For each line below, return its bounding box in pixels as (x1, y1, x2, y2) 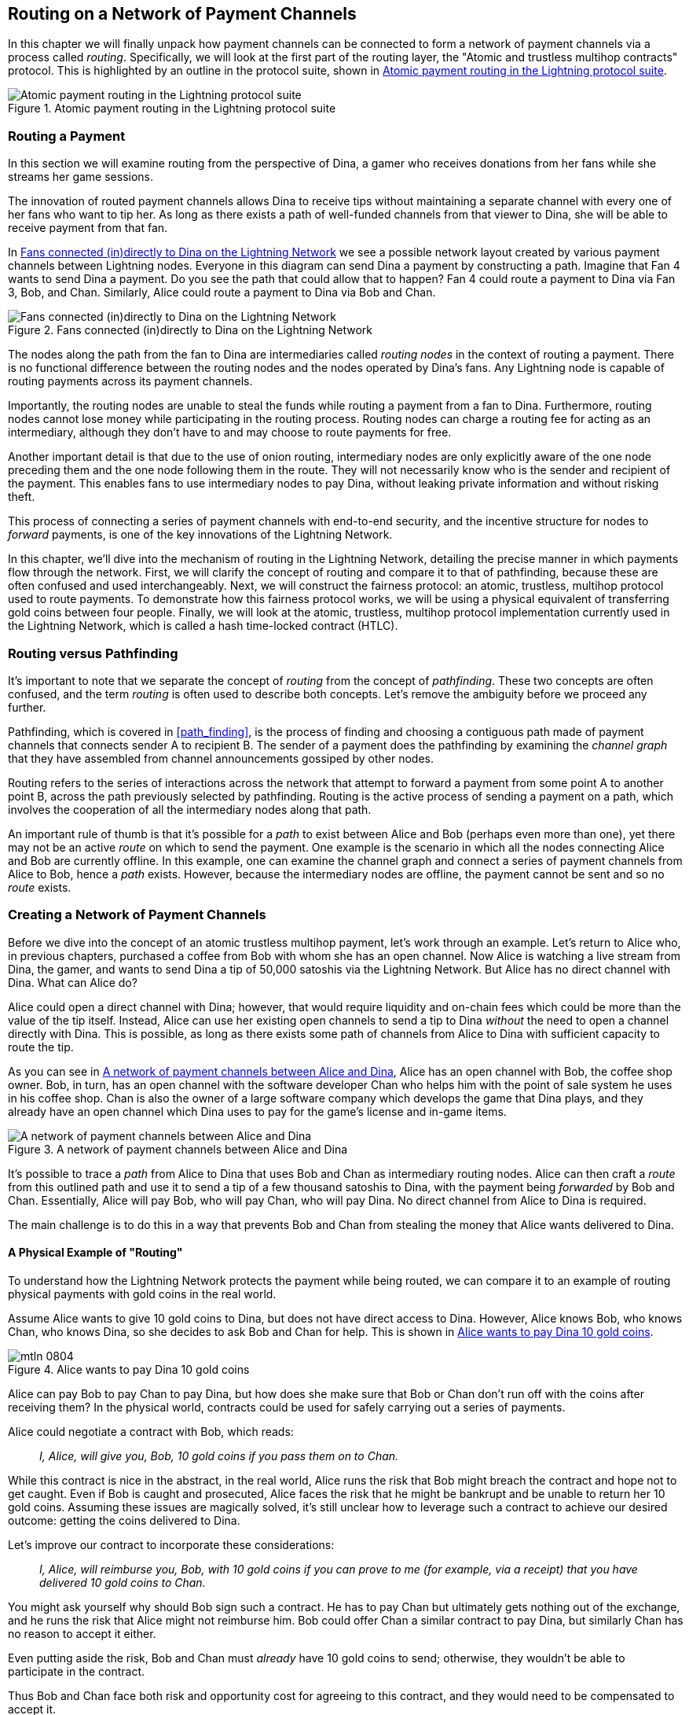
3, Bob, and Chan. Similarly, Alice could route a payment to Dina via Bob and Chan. (8, 285, 436, 300)
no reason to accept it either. (8, 1626, 156, 1640)
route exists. (8, 880, 71, 894)
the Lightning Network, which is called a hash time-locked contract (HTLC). (8, 619, 398, 633)
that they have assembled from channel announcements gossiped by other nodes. (8, 751, 434, 765)
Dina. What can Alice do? (8, 975, 137, 989)
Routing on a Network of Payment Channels (8, 4, 357, 24)
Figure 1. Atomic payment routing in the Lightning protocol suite (8, 101, 336, 116)
